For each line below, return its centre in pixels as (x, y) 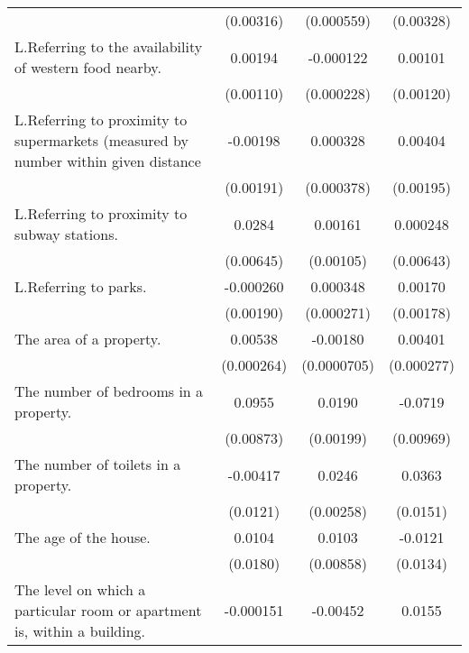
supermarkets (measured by (101, 140)
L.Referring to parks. (81, 286)
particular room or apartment (108, 610)
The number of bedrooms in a (109, 391)
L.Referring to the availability (109, 46)
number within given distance (108, 161)
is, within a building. (80, 631)
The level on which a (80, 589)
